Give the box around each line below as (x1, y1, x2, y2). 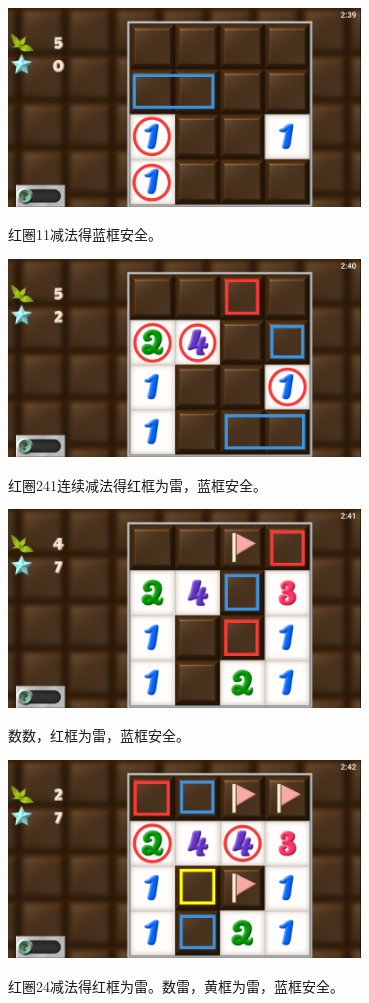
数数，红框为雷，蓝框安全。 (8, 725, 190, 746)
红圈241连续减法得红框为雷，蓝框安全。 (8, 474, 267, 495)
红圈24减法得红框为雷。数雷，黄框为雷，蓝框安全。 (8, 975, 344, 996)
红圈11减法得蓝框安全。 (8, 224, 162, 245)
